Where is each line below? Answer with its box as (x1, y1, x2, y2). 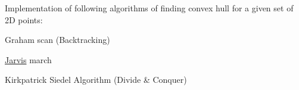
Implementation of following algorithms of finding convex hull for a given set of (5, 2, 294, 14)
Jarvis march (5, 53, 52, 66)
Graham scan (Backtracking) (5, 33, 110, 46)
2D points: (5, 13, 43, 26)
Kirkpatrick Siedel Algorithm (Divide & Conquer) (5, 73, 187, 86)
